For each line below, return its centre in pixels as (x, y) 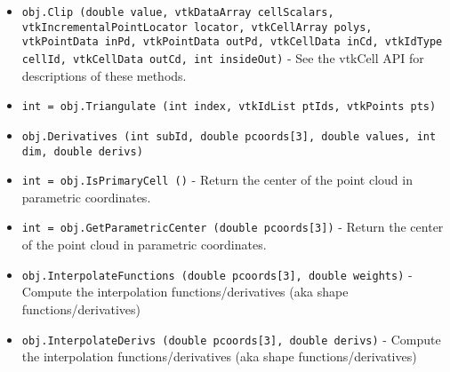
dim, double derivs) (82, 151)
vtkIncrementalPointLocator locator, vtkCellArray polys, (197, 27)
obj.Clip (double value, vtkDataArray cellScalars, (178, 12)
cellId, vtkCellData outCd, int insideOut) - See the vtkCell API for (223, 57)
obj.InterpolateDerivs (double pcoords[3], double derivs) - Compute (231, 339)
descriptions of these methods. (104, 75)
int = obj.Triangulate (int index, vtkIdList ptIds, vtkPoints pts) (229, 107)
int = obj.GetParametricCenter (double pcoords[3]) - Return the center (233, 227)
